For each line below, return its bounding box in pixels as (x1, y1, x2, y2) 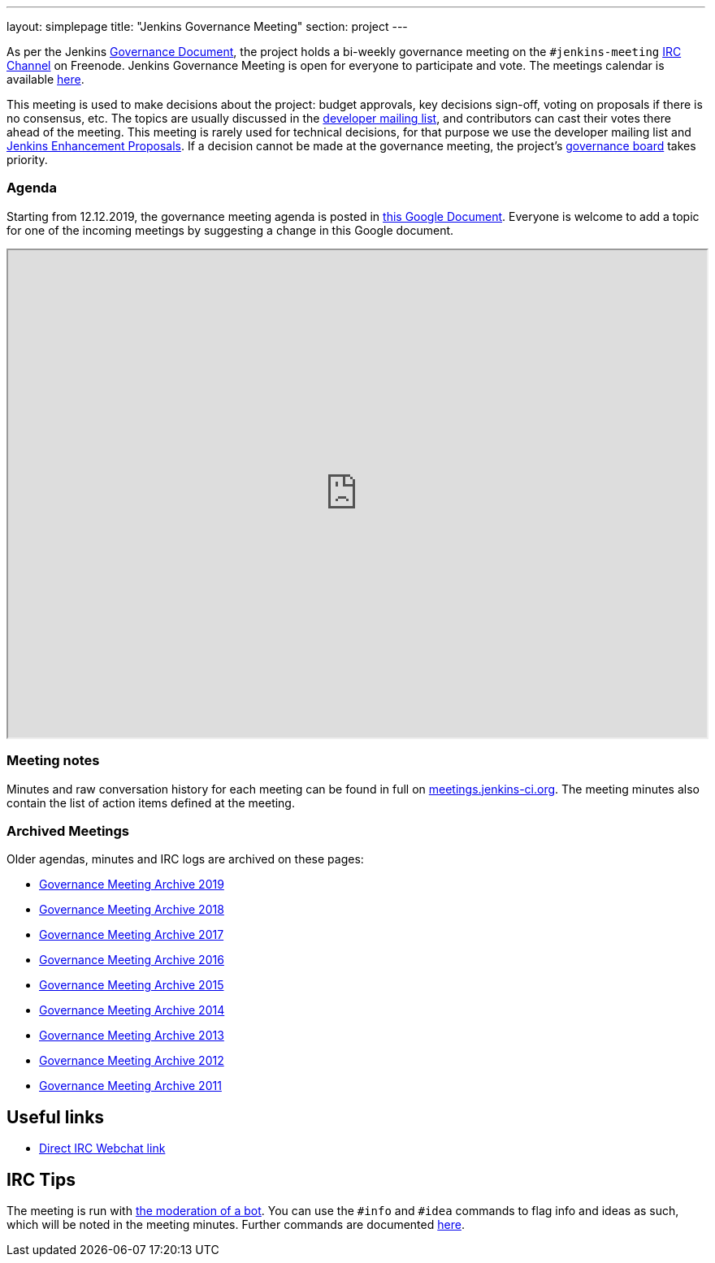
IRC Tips (6, 1169, 76, 1190)
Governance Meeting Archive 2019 (39, 877, 224, 892)
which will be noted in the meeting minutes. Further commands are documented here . (6, 1217, 465, 1231)
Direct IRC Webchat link (39, 1141, 166, 1156)
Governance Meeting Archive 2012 (39, 1053, 224, 1068)
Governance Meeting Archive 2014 (39, 1003, 225, 1018)
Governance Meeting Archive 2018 (39, 902, 224, 917)
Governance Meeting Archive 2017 (39, 928, 224, 942)
